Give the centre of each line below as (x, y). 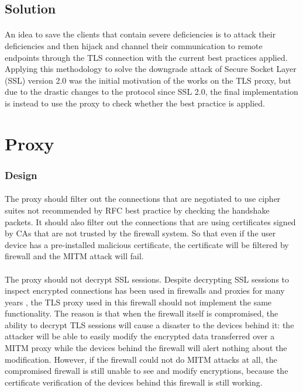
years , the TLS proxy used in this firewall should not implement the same (138, 302)
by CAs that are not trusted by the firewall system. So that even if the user (140, 233)
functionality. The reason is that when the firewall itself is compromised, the (142, 313)
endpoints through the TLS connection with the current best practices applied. (146, 57)
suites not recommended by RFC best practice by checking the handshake (137, 210)
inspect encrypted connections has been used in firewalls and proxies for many (145, 290)
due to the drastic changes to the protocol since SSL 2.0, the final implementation (151, 92)
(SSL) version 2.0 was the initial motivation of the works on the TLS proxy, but (148, 80)
